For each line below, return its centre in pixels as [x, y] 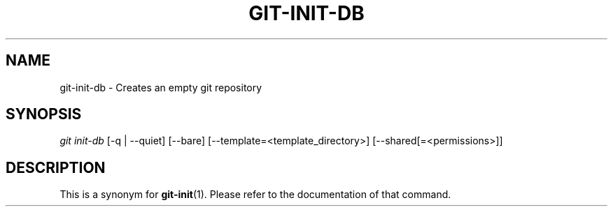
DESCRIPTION [56, 167]
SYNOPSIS [44, 114]
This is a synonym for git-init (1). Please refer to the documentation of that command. [255, 195]
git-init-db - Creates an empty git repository [161, 87]
